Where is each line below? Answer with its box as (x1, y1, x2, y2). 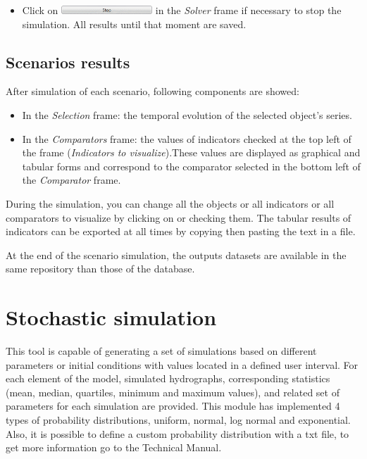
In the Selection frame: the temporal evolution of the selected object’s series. (22, 107, 352, 122)
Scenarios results (6, 51, 130, 73)
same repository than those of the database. (6, 261, 195, 276)
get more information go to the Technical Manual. (6, 440, 222, 455)
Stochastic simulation (6, 303, 217, 332)
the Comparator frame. (22, 172, 121, 187)
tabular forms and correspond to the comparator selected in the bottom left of (22, 158, 361, 173)
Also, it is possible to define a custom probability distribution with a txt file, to (6, 426, 349, 441)
